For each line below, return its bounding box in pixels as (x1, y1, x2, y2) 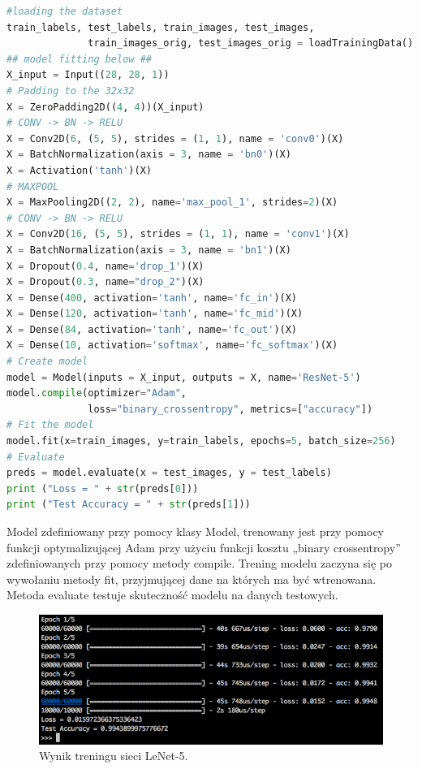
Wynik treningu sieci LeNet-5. (39, 747, 188, 764)
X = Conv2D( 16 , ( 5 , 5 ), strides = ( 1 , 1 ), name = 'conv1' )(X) (6, 228, 350, 240)
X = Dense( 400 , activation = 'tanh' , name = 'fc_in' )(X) (6, 292, 298, 304)
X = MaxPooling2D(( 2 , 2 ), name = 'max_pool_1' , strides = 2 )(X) (6, 197, 338, 209)
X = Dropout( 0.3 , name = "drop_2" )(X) (6, 276, 205, 288)
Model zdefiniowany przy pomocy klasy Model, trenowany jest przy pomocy (6, 523, 385, 539)
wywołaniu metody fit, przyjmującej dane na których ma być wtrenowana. (6, 570, 377, 587)
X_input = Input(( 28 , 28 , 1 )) (6, 69, 170, 81)
